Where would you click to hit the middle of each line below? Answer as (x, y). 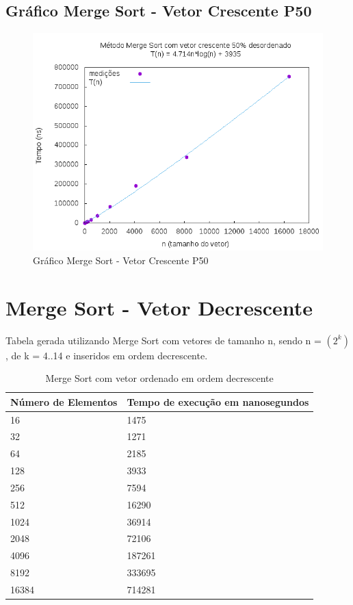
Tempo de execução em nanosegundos (218, 401)
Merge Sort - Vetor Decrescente (159, 307)
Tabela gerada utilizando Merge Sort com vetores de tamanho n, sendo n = (164, 340)
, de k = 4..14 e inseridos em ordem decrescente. (107, 355)
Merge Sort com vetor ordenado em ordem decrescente (159, 378)
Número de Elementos (64, 401)
